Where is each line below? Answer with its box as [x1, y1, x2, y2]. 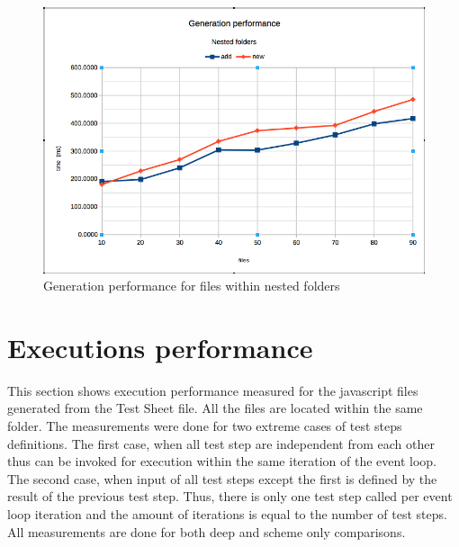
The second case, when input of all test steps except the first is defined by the [7, 469, 437, 488]
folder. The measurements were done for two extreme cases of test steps [7, 417, 402, 435]
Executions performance [7, 328, 313, 365]
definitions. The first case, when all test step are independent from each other [7, 434, 435, 453]
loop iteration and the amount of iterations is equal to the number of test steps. [7, 505, 447, 524]
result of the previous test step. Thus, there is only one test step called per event [7, 487, 453, 506]
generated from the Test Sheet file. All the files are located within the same [7, 399, 423, 417]
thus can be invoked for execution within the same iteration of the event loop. [7, 452, 437, 471]
